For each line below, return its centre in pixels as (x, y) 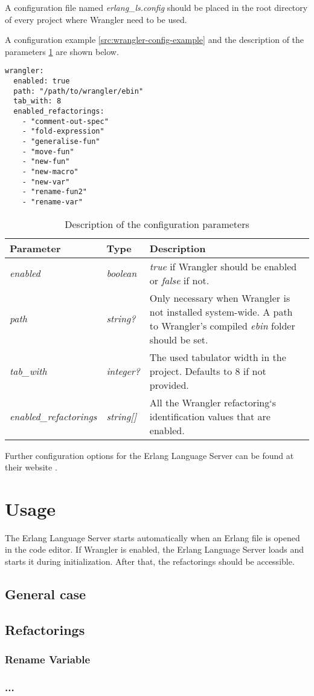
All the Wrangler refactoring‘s (213, 402)
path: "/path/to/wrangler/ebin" (78, 91)
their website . (31, 467)
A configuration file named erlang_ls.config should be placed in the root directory (156, 7)
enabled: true (42, 81)
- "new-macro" (50, 171)
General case (46, 594)
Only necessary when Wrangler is (220, 298)
